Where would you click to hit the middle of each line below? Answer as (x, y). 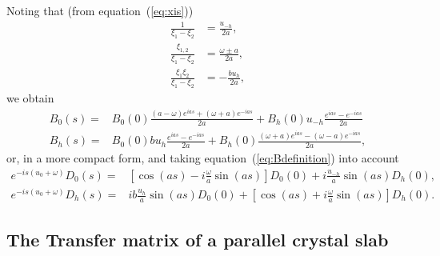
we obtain (30, 98)
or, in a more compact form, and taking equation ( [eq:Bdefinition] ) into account (203, 158)
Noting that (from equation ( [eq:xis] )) (100, 10)
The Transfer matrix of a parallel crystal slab (198, 240)
